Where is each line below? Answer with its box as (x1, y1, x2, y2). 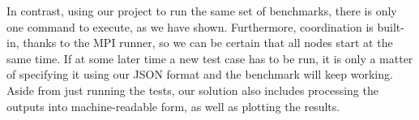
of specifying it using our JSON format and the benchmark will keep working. (6, 66, 393, 83)
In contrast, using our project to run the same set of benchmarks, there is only (6, 2, 397, 19)
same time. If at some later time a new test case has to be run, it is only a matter (6, 49, 413, 66)
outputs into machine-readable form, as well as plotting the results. (6, 97, 340, 114)
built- (377, 18, 404, 35)
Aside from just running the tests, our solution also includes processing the (6, 81, 378, 98)
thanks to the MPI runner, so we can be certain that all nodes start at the (23, 34, 393, 51)
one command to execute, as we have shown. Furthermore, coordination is (6, 18, 374, 35)
